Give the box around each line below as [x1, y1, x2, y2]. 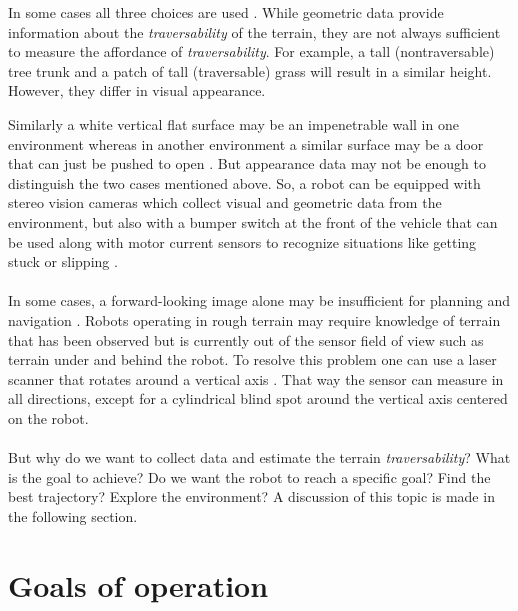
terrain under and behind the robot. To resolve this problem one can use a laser [8, 349, 497, 370]
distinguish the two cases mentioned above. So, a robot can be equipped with [8, 172, 481, 193]
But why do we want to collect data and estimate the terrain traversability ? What [8, 447, 511, 468]
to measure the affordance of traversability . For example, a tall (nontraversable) [8, 41, 495, 62]
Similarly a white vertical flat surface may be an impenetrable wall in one [8, 113, 459, 134]
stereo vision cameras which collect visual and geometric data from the [8, 192, 442, 213]
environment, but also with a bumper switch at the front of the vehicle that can [8, 211, 498, 232]
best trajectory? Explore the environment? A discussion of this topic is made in [8, 486, 495, 507]
